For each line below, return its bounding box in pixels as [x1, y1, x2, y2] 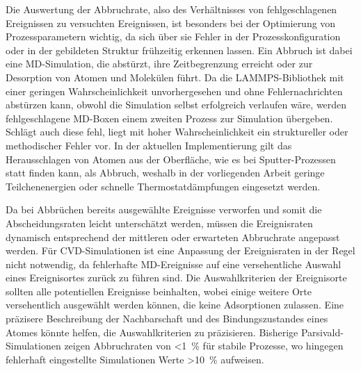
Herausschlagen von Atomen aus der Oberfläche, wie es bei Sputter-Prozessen [6, 151, 336, 166]
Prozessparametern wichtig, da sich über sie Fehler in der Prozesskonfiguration [6, 29, 341, 44]
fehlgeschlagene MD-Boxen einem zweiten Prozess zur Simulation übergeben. [6, 110, 333, 125]
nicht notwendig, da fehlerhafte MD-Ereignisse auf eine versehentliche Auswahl [6, 256, 342, 271]
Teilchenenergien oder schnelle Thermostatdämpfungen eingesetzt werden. [6, 179, 321, 193]
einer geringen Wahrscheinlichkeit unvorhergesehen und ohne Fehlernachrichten [6, 83, 343, 98]
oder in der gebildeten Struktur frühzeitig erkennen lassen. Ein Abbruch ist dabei [6, 42, 353, 57]
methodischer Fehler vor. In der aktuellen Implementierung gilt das [6, 138, 292, 152]
